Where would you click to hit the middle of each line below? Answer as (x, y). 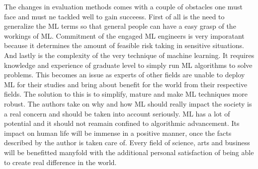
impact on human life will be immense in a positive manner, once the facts (118, 133)
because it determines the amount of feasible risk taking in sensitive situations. (124, 45)
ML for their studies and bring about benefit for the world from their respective (126, 84)
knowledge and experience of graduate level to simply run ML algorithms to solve (128, 65)
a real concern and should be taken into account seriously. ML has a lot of (117, 113)
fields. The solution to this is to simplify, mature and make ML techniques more (126, 94)
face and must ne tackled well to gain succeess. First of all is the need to (114, 16)
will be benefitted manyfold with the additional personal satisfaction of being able (129, 152)
